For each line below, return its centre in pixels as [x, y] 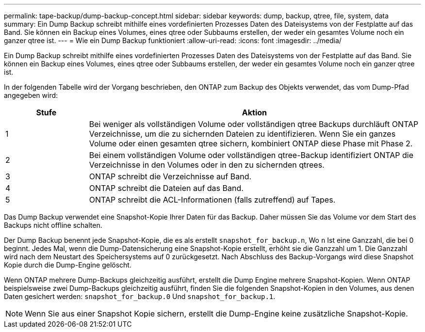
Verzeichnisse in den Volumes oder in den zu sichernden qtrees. [207, 165]
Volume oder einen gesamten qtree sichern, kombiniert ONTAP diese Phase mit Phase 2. [251, 143]
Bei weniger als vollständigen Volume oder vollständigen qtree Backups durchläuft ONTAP [254, 124]
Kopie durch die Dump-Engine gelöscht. [68, 265]
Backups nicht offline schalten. [53, 225]
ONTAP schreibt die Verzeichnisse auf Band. [170, 176]
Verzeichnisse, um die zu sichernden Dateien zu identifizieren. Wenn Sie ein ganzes [242, 134]
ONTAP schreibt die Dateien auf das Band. [166, 188]
